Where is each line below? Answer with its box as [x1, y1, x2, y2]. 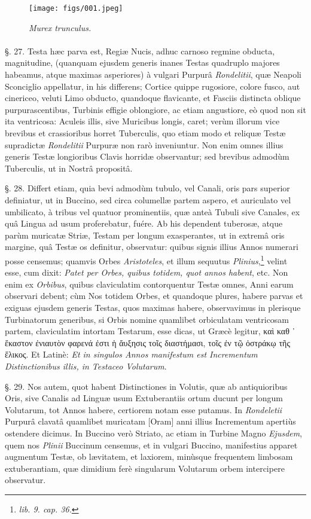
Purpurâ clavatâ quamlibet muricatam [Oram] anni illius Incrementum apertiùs [5, 415, 296, 428]
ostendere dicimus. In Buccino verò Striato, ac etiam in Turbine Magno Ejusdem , [5, 426, 303, 439]
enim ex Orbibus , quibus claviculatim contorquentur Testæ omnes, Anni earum [5, 277, 294, 290]
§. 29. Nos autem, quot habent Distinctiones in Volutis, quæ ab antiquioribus [5, 380, 288, 392]
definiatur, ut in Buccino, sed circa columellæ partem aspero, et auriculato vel [5, 193, 291, 206]
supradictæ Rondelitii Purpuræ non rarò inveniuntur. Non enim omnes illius [5, 138, 283, 151]
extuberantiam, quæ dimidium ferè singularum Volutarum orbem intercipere [5, 462, 285, 474]
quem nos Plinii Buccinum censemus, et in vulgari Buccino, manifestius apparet [5, 438, 298, 451]
